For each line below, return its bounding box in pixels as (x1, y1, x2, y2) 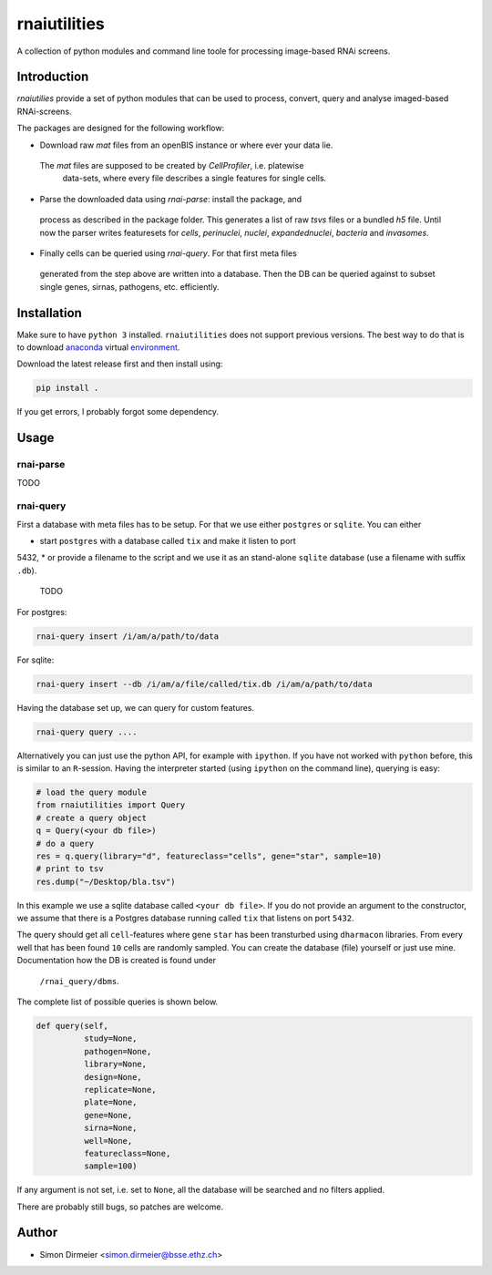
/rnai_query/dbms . (39, 975, 119, 986)
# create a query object (36, 812, 148, 823)
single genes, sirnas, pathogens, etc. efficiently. (39, 281, 220, 292)
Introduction (16, 69, 89, 85)
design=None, (83, 1072, 143, 1082)
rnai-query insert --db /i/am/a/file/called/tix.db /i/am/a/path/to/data (36, 679, 373, 689)
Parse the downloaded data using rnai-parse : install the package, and (39, 193, 302, 204)
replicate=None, (83, 1085, 157, 1095)
